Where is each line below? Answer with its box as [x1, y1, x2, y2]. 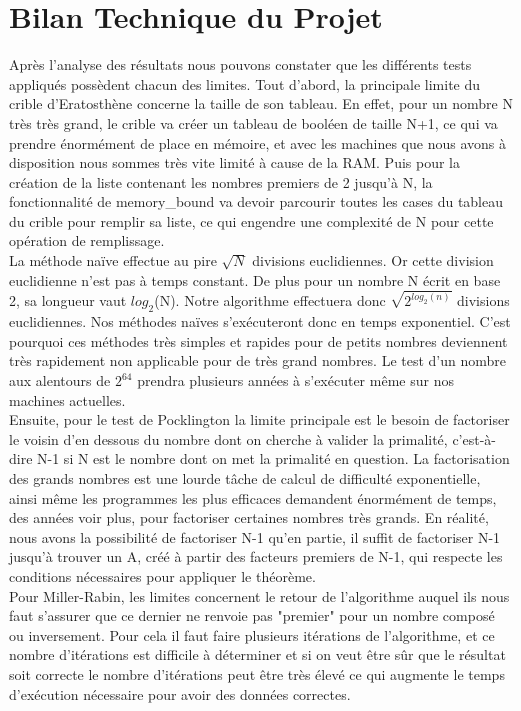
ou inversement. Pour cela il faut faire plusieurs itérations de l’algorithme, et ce [9, 624, 495, 645]
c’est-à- [452, 428, 497, 449]
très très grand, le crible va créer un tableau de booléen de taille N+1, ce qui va [9, 112, 498, 133]
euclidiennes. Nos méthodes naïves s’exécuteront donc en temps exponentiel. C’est [9, 311, 511, 332]
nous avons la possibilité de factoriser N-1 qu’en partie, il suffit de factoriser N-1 [9, 526, 501, 547]
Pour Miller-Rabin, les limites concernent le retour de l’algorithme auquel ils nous [9, 585, 510, 606]
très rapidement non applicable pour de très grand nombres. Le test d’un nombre [9, 350, 507, 371]
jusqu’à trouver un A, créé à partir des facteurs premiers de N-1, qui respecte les [9, 546, 503, 567]
